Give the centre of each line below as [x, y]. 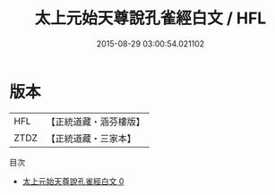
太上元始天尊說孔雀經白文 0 [73, 181]
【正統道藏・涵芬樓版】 [96, 122]
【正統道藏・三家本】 [91, 138]
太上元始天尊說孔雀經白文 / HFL [150, 18]
